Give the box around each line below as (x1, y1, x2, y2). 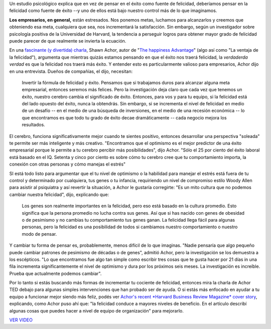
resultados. (22, 122, 45, 128)
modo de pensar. (22, 231, 57, 237)
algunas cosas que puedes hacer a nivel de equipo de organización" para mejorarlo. (9, 307, 184, 313)
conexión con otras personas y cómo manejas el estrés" (9, 161, 126, 168)
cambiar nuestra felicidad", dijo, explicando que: (9, 191, 109, 198)
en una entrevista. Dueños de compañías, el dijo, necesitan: (9, 68, 133, 74)
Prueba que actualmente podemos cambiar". (9, 270, 102, 276)
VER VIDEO (9, 317, 33, 323)
